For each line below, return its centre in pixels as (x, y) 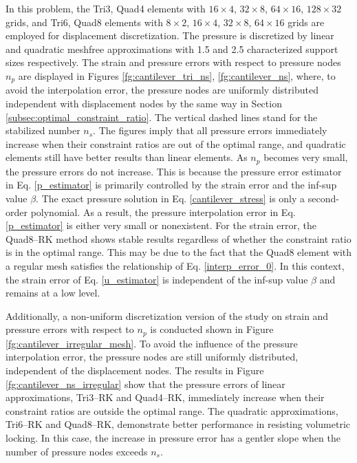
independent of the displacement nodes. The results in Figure (135, 370)
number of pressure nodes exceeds (77, 451)
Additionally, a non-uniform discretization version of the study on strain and (167, 315)
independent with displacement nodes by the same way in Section (144, 104)
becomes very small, (306, 157)
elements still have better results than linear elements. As (127, 157)
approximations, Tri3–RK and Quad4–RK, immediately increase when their (165, 397)
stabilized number (43, 130)
